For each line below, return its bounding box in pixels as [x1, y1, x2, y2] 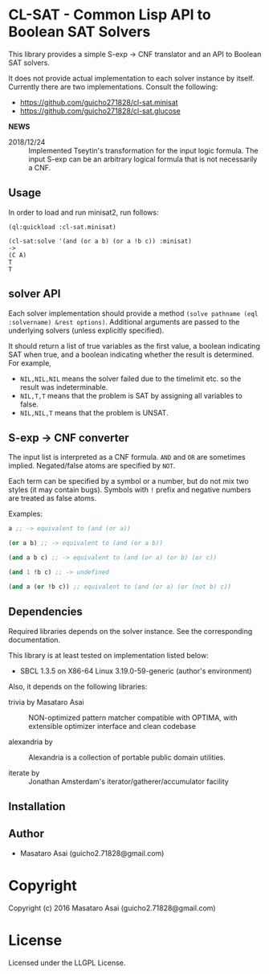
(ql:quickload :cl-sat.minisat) [8, 223, 116, 231]
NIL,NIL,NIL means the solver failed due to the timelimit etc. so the [19, 374, 242, 383]
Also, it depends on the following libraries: [8, 681, 148, 691]
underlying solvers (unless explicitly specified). [8, 325, 165, 335]
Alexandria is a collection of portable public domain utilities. [28, 752, 226, 762]
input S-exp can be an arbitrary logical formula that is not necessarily [28, 154, 258, 164]
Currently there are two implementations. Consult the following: [8, 82, 218, 92]
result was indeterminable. [19, 382, 108, 391]
